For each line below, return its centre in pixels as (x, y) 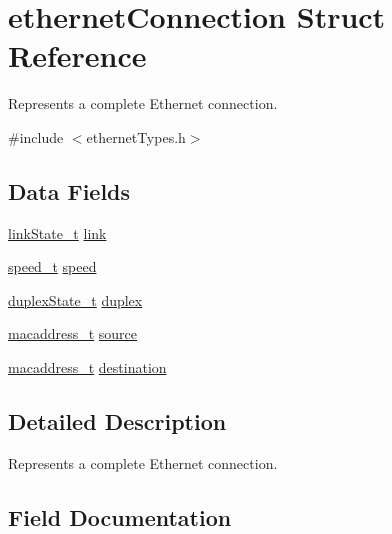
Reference (77, 55)
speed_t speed (52, 266)
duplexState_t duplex (75, 299)
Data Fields (69, 190)
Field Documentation (120, 516)
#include (36, 136)
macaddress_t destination (87, 367)
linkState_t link (57, 232)
